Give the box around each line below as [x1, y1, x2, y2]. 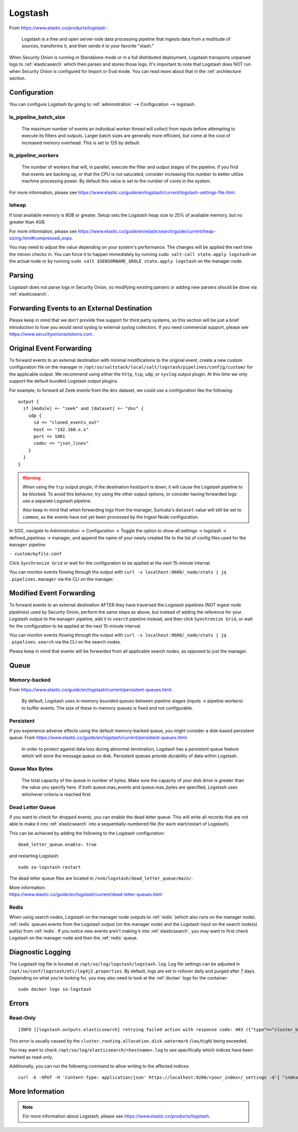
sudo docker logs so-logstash [18, 986, 92, 992]
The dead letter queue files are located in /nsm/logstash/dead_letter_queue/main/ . [9, 875, 193, 882]
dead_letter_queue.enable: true [18, 842, 97, 847]
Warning [22, 475, 41, 481]
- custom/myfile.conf [9, 551, 62, 557]
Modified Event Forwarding [9, 589, 95, 597]
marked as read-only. [9, 1054, 53, 1060]
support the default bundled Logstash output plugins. [9, 378, 119, 384]
